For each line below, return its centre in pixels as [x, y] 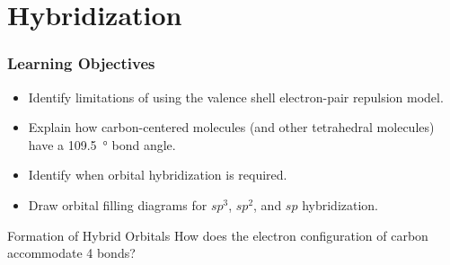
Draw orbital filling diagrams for [118, 204]
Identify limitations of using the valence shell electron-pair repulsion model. [236, 97]
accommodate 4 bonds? [71, 253]
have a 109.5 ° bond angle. [102, 144]
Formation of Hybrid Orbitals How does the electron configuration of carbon [218, 235]
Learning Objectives [81, 63]
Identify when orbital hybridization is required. [158, 175]
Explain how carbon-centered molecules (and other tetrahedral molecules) [231, 127]
